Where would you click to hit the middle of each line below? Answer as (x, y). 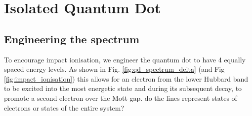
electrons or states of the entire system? (64, 107)
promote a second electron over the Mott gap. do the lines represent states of (121, 98)
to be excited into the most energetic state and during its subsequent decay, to (123, 88)
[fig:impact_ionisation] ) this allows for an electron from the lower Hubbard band (126, 78)
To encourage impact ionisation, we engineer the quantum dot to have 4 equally (125, 59)
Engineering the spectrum (72, 39)
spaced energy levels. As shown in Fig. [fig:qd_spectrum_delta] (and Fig (114, 69)
